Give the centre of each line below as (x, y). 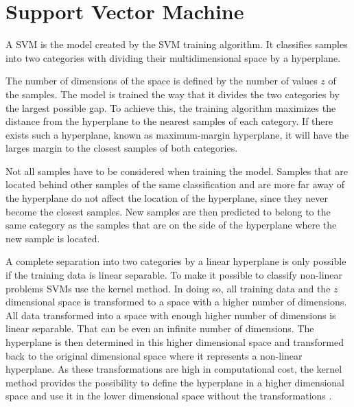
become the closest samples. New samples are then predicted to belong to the (168, 211)
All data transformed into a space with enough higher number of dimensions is (171, 315)
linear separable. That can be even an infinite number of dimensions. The (160, 328)
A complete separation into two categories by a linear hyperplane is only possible (176, 261)
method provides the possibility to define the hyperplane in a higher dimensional (175, 382)
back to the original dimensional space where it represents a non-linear (154, 355)
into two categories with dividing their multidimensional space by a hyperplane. (173, 57)
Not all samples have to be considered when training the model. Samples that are (177, 171)
